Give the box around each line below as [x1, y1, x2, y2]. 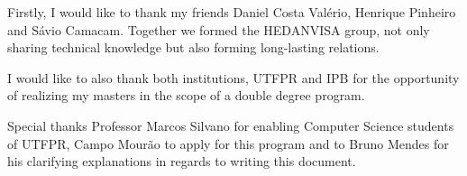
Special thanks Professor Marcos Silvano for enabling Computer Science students [7, 116, 454, 134]
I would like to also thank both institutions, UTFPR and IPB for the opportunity [7, 68, 460, 87]
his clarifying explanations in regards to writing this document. [7, 152, 356, 171]
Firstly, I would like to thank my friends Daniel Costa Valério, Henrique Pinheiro [7, 3, 456, 21]
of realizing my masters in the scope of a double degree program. [7, 86, 365, 105]
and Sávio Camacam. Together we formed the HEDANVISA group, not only [7, 20, 430, 39]
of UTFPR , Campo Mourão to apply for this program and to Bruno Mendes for [7, 134, 449, 153]
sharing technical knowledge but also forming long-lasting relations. [7, 38, 380, 57]
